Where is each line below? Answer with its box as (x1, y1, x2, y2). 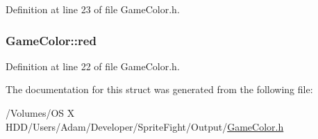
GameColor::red (6, 31, 97, 49)
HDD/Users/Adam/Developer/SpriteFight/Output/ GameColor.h (6, 119, 284, 133)
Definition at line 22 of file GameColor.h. (6, 58, 180, 73)
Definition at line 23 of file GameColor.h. (6, 2, 180, 16)
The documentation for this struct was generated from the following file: (6, 82, 313, 97)
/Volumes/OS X (6, 106, 75, 120)
